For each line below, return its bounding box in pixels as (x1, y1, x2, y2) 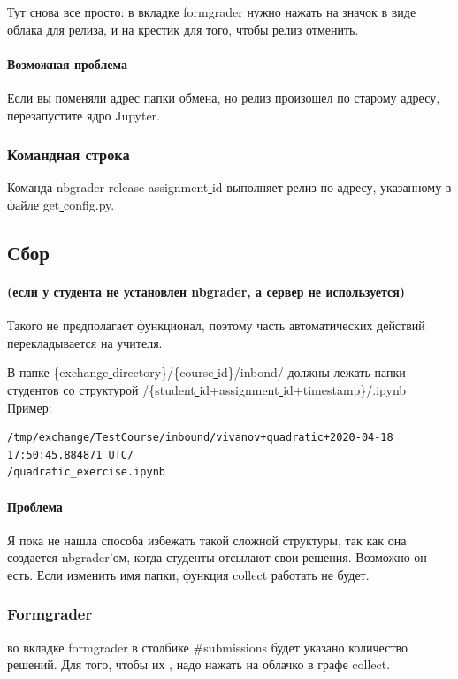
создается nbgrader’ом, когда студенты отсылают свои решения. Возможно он (7, 548, 427, 567)
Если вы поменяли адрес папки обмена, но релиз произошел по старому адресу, (7, 88, 440, 106)
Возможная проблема (7, 54, 127, 73)
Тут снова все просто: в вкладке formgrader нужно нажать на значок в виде (7, 3, 416, 20)
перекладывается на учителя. (7, 333, 163, 351)
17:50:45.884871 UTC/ (7, 448, 134, 461)
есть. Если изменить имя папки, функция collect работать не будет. (7, 565, 370, 583)
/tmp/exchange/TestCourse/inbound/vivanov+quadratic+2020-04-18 (7, 431, 393, 444)
